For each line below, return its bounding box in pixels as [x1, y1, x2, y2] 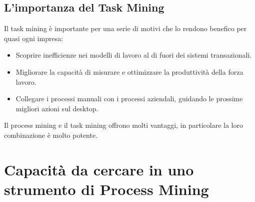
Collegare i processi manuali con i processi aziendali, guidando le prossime [15, 93, 243, 104]
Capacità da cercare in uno [4, 159, 194, 179]
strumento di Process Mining [4, 178, 209, 199]
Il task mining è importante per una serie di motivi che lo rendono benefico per [4, 23, 247, 34]
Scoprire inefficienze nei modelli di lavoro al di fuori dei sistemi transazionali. [15, 50, 252, 60]
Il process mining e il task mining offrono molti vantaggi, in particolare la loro [4, 120, 243, 130]
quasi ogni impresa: [4, 33, 63, 43]
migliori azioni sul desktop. [15, 103, 98, 113]
